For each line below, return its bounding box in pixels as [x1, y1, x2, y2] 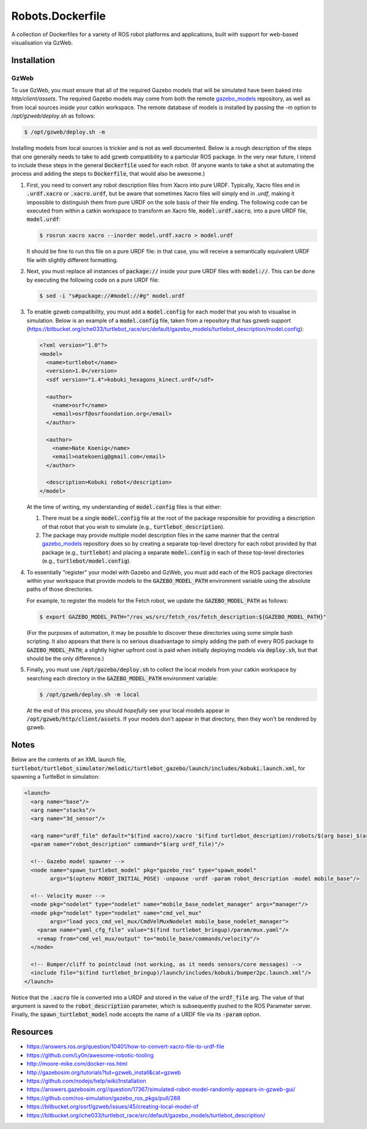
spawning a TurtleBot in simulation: [11, 773, 100, 781]
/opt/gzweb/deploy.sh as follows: [11, 112, 95, 119]
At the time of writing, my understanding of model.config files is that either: [26, 503, 222, 511]
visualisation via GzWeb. [11, 39, 73, 46]
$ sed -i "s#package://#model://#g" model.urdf [39, 293, 185, 299]
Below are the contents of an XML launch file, [11, 756, 127, 763]
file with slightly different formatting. [26, 256, 119, 263]
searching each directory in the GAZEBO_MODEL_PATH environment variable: [26, 674, 218, 682]
